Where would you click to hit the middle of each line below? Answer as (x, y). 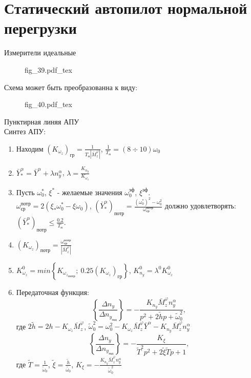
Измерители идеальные (40, 52)
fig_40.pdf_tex (48, 104)
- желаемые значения (90, 192)
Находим (30, 148)
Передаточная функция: (53, 292)
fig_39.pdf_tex (48, 69)
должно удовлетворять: (200, 206)
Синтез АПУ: (25, 131)
